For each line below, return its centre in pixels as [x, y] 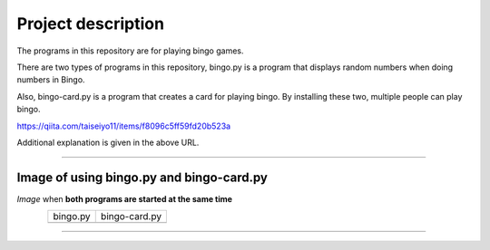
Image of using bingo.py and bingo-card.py [142, 177]
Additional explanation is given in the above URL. [108, 142]
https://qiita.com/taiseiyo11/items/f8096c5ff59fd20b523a [124, 126]
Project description [91, 24]
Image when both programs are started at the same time [125, 198]
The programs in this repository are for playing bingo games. [130, 51]
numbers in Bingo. [51, 80]
